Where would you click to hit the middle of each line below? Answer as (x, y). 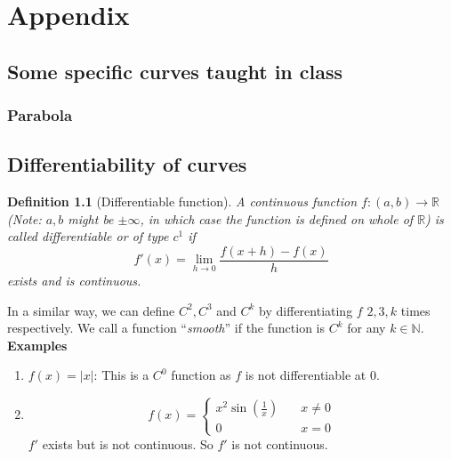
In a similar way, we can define (91, 310)
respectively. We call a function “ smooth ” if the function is (166, 328)
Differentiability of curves (127, 164)
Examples (37, 345)
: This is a (121, 375)
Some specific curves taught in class (175, 71)
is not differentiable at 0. (312, 375)
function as (201, 375)
